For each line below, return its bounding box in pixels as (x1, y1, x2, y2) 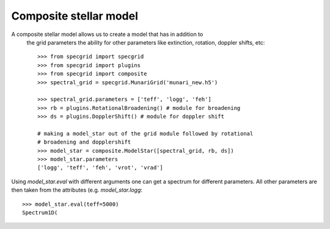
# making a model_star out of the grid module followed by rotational (37, 130, 254, 137)
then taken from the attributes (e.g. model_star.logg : (11, 186, 143, 194)
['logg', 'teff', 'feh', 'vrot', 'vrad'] (37, 164, 163, 171)
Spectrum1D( (22, 209, 58, 216)
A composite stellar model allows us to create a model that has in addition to (11, 31, 204, 38)
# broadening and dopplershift (37, 139, 131, 146)
